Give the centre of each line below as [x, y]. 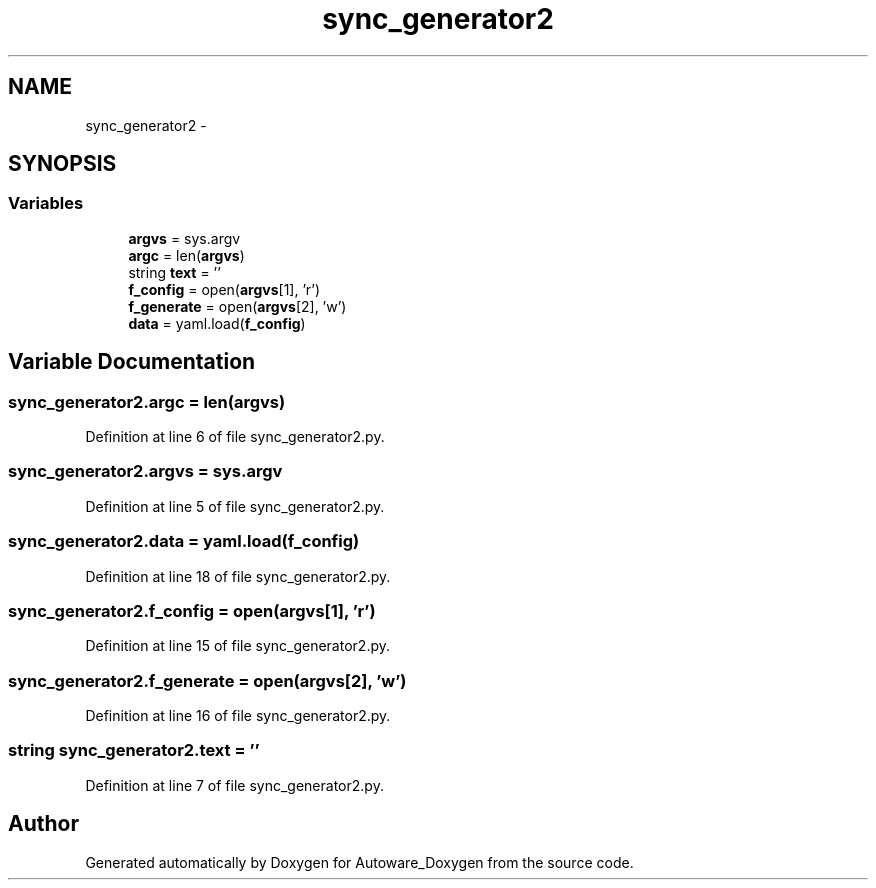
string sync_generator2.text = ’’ [134, 750]
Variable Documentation [132, 362]
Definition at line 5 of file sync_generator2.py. [235, 506]
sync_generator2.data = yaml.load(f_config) [184, 541]
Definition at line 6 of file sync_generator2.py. [235, 437]
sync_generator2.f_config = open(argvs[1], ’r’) [192, 610]
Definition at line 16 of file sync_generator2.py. [238, 716]
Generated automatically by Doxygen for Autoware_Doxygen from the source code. [359, 862]
